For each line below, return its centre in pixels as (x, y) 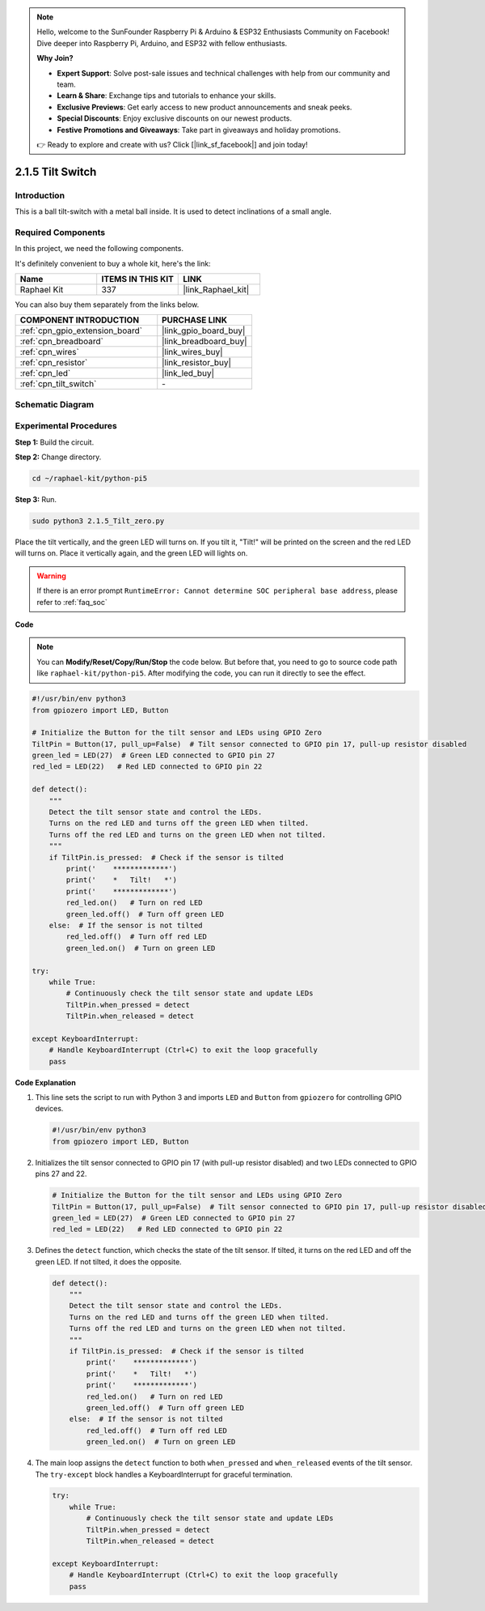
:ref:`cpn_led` (45, 373)
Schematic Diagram (55, 404)
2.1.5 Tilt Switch (56, 171)
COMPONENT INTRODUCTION (80, 320)
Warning (51, 576)
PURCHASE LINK (195, 320)
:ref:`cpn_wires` (50, 352)
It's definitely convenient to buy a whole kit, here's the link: (113, 263)
